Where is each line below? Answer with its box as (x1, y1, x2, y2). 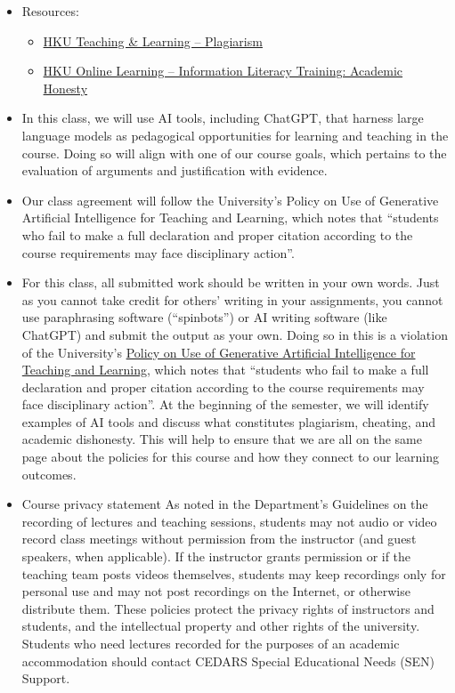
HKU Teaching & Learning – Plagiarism (43, 31, 263, 50)
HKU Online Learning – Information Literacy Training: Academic (43, 61, 403, 80)
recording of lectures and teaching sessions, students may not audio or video (21, 512, 437, 530)
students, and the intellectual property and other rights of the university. (21, 616, 420, 635)
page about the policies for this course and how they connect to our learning (21, 447, 440, 466)
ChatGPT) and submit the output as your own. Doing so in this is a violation (21, 325, 448, 343)
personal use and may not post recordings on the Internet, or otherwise (21, 582, 410, 600)
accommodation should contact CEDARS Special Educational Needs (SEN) (21, 651, 435, 670)
